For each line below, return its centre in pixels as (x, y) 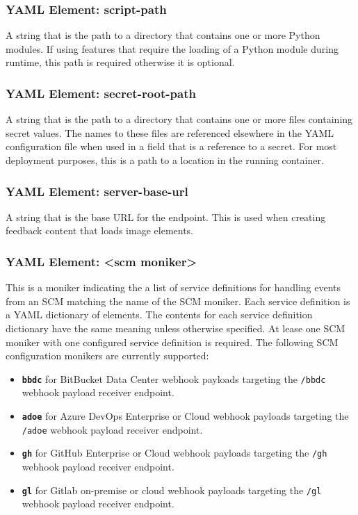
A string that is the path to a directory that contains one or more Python (163, 35)
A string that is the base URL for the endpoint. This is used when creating (166, 216)
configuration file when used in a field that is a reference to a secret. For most (171, 146)
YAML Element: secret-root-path (101, 93)
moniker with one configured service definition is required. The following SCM (172, 342)
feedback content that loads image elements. (100, 230)
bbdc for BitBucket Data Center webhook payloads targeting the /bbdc (174, 378)
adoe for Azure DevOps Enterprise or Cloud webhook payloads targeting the (185, 416)
